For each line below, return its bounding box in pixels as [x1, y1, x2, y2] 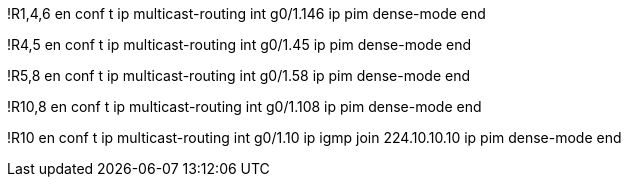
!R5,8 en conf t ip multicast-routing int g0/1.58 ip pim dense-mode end [7, 67, 471, 84]
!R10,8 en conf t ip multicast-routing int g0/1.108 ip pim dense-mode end [7, 98, 482, 115]
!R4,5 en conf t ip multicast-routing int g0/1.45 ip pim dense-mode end [7, 36, 472, 53]
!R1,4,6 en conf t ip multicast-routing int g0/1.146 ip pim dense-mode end [7, 5, 486, 22]
